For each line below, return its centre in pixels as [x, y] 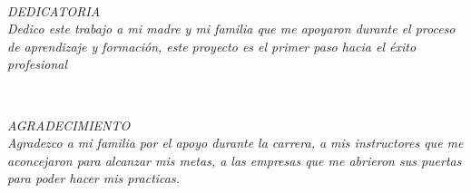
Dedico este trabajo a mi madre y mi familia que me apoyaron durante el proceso [231, 29]
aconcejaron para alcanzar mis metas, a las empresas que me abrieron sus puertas [235, 160]
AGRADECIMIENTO [69, 125]
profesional [38, 64]
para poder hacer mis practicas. [94, 178]
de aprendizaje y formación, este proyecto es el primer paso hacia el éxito [212, 46]
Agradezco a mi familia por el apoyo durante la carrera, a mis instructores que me [235, 143]
